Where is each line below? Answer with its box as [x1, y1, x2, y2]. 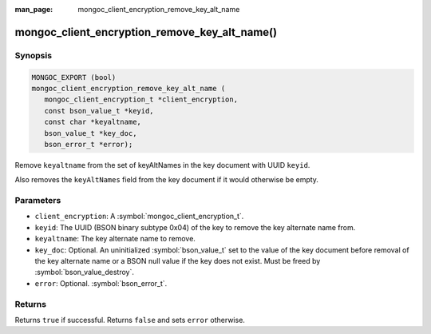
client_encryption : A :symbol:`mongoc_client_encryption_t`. [34, 212, 244, 221]
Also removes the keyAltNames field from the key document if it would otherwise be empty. [14, 175, 319, 185]
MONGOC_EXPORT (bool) [31, 73, 117, 82]
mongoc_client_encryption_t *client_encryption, [44, 95, 239, 104]
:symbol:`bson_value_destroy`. [34, 268, 135, 277]
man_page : [14, 5, 53, 14]
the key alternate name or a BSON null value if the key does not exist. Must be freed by [34, 256, 321, 265]
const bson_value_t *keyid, [44, 106, 155, 115]
